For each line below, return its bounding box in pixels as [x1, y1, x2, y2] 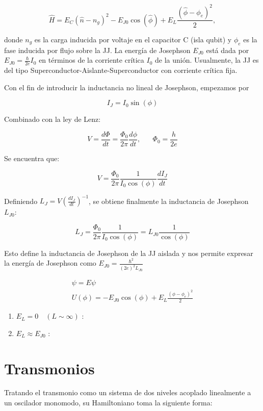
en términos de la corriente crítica [39, 55, 144, 65]
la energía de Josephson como [4, 258, 96, 268]
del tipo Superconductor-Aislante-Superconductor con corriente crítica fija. [4, 65, 238, 75]
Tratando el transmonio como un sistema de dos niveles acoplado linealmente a [4, 387, 251, 398]
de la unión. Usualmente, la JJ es [155, 55, 259, 65]
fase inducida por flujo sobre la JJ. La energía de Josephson [4, 44, 191, 55]
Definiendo [4, 195, 38, 206]
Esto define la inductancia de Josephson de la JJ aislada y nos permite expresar [4, 247, 253, 258]
